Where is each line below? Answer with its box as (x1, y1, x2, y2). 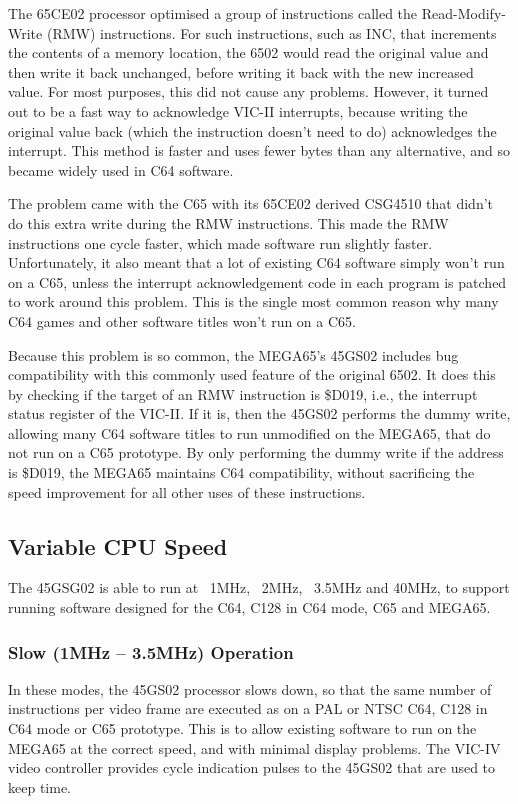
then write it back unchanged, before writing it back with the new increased (8, 61, 474, 82)
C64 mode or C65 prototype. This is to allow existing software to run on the (8, 718, 477, 739)
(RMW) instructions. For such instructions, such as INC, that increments (46, 22, 497, 43)
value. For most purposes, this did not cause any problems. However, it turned (8, 81, 489, 102)
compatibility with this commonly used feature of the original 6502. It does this (8, 364, 496, 385)
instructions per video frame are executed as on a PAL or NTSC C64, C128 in (8, 698, 488, 719)
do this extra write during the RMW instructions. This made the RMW (8, 212, 449, 233)
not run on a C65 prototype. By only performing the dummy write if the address (8, 442, 504, 463)
